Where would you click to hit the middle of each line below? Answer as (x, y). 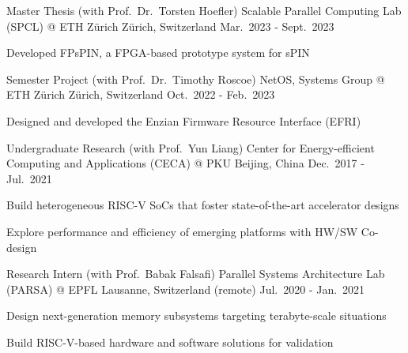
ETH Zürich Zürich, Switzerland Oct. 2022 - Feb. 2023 (141, 94)
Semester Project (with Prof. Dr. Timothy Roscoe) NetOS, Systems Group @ (196, 79)
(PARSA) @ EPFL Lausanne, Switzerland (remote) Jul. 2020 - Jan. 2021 (186, 289)
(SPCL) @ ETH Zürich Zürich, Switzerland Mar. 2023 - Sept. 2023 (170, 26)
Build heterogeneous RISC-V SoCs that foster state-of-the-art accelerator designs (203, 205)
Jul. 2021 (29, 178)
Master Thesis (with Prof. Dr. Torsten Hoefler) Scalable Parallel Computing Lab (204, 10)
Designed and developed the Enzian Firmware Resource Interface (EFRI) (184, 120)
